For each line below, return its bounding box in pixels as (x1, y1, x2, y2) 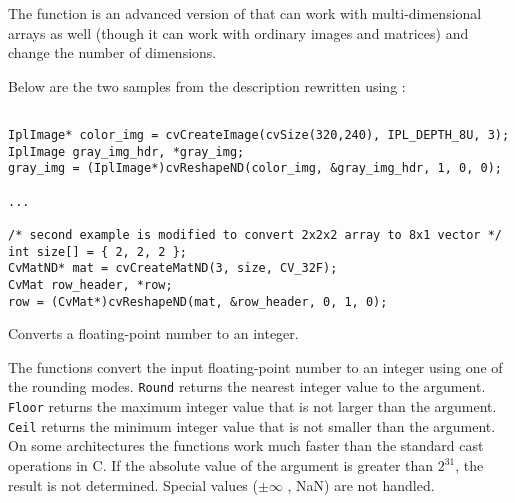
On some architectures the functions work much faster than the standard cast (8, 435, 484, 456)
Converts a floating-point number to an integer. (8, 323, 299, 344)
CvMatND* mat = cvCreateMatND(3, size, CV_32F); (8, 261, 338, 276)
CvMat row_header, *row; (8, 277, 173, 292)
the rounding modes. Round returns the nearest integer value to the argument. (8, 376, 486, 397)
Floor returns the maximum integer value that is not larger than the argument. (8, 396, 497, 417)
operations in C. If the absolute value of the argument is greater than (8, 455, 434, 475)
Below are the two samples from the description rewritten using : (8, 75, 406, 96)
